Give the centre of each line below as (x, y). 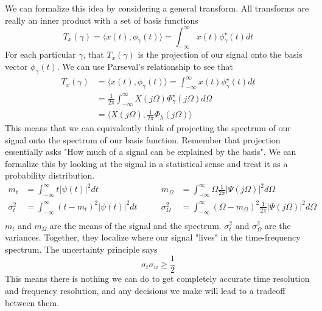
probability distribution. (50, 175)
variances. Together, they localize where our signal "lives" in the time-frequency (153, 237)
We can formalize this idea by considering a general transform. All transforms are (157, 8)
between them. (32, 302)
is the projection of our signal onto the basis (220, 54)
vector (16, 67)
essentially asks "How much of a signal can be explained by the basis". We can (151, 152)
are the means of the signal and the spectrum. (135, 225)
